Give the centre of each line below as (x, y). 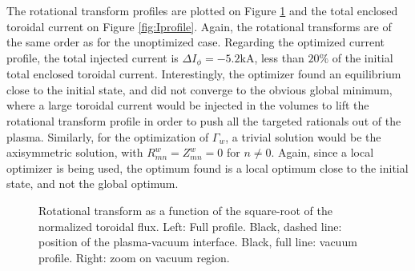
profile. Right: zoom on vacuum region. (134, 257)
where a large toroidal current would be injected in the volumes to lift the (188, 105)
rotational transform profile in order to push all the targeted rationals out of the (204, 121)
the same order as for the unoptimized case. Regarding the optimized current (195, 42)
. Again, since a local (322, 152)
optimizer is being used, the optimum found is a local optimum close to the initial (207, 167)
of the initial (363, 57)
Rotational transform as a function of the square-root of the (185, 210)
